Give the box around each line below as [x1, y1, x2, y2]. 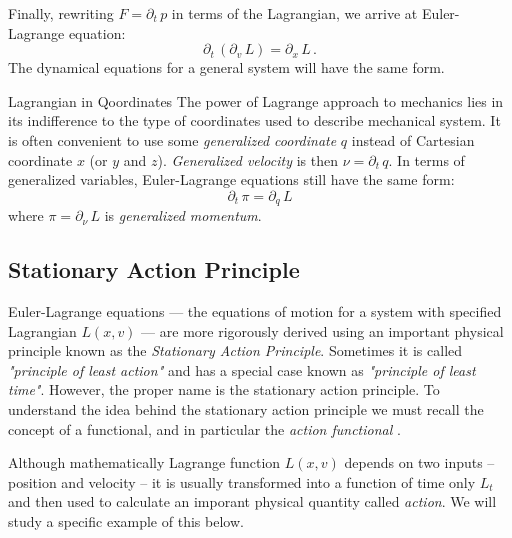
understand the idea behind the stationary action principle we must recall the [8, 398, 484, 419]
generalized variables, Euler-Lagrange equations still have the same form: [8, 169, 455, 190]
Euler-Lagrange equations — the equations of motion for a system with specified [8, 301, 502, 321]
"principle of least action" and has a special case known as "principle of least [8, 359, 476, 380]
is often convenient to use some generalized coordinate [8, 129, 337, 150]
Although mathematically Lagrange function [8, 452, 281, 473]
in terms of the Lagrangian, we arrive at [171, 3, 418, 23]
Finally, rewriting [8, 3, 114, 23]
